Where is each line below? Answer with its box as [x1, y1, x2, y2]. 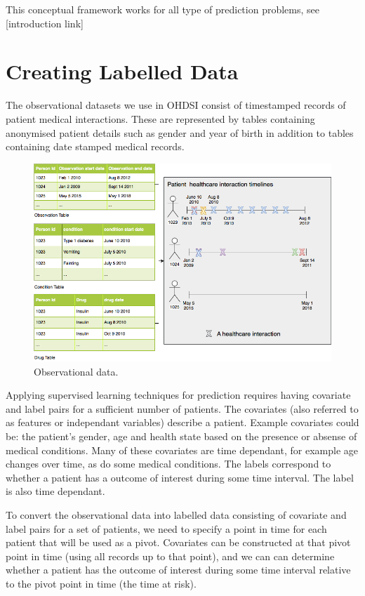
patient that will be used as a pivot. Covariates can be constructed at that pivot [6, 535, 351, 550]
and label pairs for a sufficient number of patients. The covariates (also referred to [6, 401, 359, 416]
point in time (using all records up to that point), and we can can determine [6, 548, 335, 563]
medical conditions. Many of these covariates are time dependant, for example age [6, 442, 358, 457]
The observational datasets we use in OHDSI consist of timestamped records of [6, 98, 346, 112]
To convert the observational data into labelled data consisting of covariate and [6, 507, 347, 522]
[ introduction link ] [6, 15, 84, 30]
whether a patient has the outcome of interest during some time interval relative [6, 562, 351, 577]
